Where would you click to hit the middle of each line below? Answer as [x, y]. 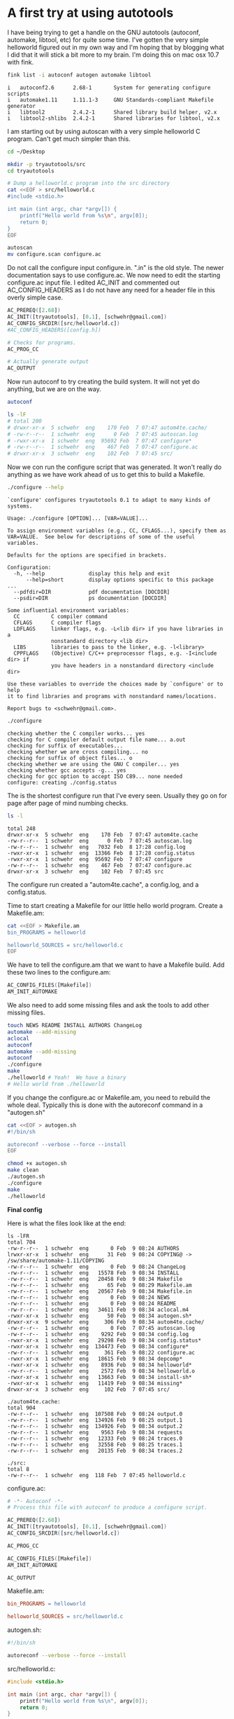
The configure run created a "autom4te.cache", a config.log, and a [103, 884]
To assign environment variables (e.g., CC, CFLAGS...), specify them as [117, 531]
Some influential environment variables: [68, 611]
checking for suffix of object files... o [70, 758]
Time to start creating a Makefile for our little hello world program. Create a [115, 905]
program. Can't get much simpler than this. [69, 139]
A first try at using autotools [90, 13]
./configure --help [36, 488]
